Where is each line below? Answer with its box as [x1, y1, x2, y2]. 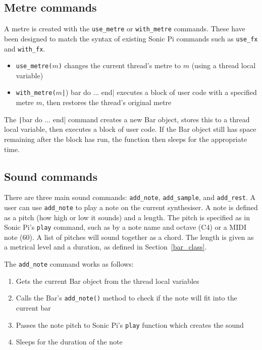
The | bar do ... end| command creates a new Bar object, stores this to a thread [4, 114, 250, 124]
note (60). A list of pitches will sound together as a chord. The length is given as [4, 231, 254, 242]
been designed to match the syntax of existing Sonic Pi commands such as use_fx [4, 33, 258, 43]
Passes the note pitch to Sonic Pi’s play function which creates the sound [16, 319, 244, 330]
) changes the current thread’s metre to [58, 60, 181, 71]
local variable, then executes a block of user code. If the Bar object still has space [4, 124, 256, 134]
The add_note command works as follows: [4, 259, 134, 269]
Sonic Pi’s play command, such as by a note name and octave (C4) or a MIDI [4, 222, 246, 232]
